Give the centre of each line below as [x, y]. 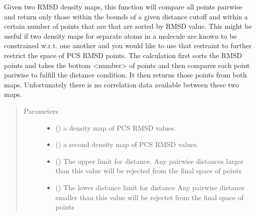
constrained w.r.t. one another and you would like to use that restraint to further [128, 45]
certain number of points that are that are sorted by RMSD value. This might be [128, 26]
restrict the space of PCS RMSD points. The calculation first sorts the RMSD [123, 55]
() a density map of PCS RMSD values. [116, 127]
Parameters [41, 110]
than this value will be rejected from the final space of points [148, 171]
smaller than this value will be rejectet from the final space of [149, 197]
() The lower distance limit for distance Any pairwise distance [150, 187]
